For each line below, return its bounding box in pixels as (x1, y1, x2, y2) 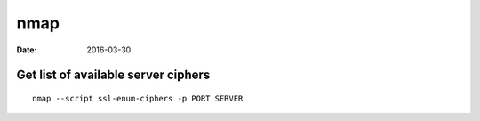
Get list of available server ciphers (16, 68, 211, 83)
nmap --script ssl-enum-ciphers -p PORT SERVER (32, 93, 244, 103)
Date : (16, 44, 37, 55)
